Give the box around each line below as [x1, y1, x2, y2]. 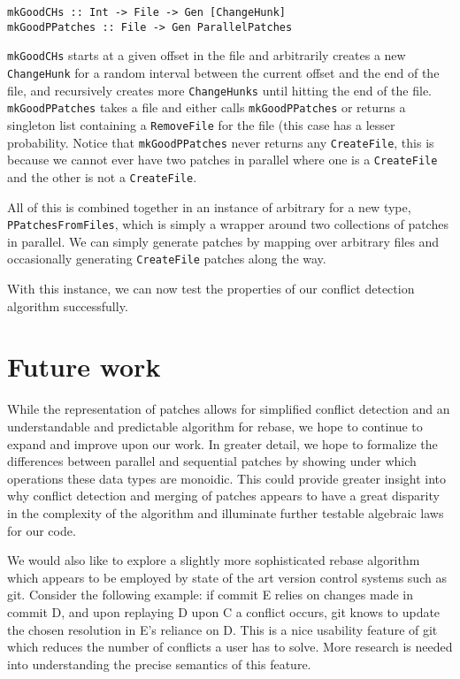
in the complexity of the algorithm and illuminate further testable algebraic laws [7, 503, 444, 522]
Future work [7, 348, 161, 385]
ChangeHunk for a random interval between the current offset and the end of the [7, 63, 440, 81]
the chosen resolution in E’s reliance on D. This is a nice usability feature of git [7, 620, 438, 638]
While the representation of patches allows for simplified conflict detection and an [7, 400, 450, 418]
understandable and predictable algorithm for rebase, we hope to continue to [7, 416, 423, 435]
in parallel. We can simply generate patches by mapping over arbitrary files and [7, 232, 440, 250]
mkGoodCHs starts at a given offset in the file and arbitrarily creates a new [7, 46, 406, 65]
